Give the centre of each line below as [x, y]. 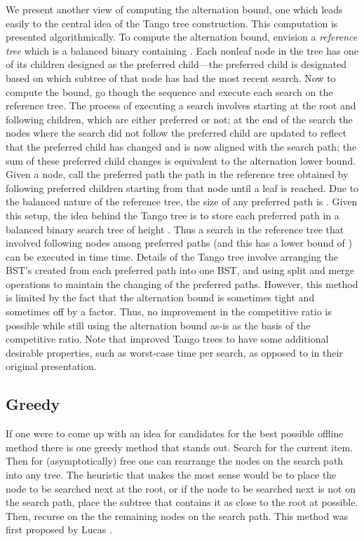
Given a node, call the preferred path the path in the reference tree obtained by [177, 174]
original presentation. [51, 366]
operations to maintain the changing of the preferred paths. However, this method [182, 283]
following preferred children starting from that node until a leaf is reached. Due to [182, 187]
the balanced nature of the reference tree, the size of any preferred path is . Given [182, 201]
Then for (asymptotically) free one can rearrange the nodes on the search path [175, 461]
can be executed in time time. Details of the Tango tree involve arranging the [172, 256]
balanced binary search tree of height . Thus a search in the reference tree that [175, 229]
